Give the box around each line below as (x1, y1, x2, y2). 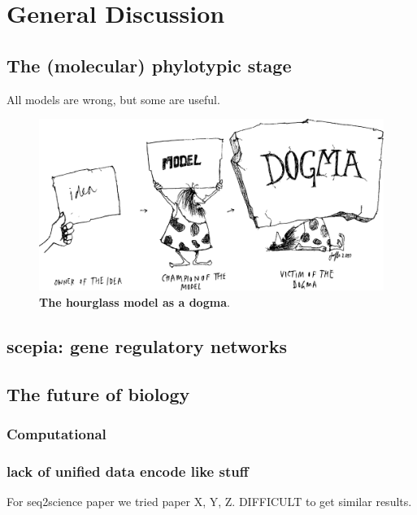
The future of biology (7, 381, 190, 406)
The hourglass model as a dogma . (39, 293, 230, 310)
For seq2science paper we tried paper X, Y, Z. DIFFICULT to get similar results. (7, 493, 412, 510)
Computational (7, 424, 106, 444)
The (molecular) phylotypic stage (7, 52, 292, 77)
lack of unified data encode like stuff (7, 460, 249, 481)
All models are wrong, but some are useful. (7, 90, 220, 107)
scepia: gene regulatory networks (7, 333, 288, 358)
